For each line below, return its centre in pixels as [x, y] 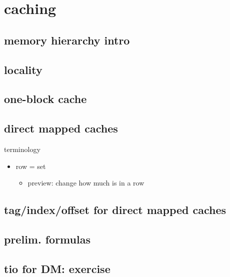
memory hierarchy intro [67, 40]
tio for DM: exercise [57, 268]
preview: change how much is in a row [86, 183]
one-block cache [45, 99]
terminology [22, 149]
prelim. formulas [47, 239]
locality [23, 69]
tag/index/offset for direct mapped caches [115, 210]
